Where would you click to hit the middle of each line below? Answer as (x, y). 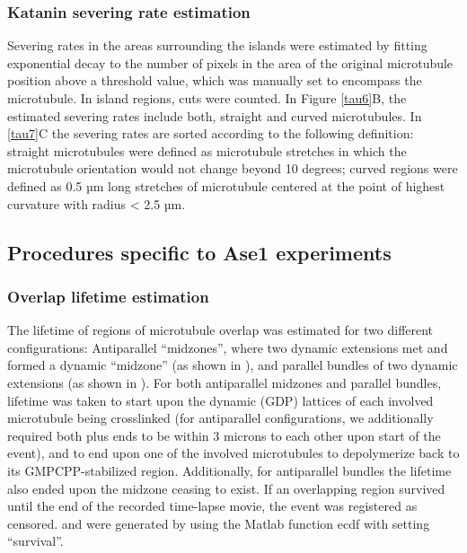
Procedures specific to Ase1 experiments (199, 252)
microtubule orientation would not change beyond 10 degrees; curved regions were (233, 168)
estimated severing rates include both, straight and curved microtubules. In (215, 115)
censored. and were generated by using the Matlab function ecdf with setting (219, 523)
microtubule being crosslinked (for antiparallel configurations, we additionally (220, 418)
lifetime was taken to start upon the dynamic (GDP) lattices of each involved (220, 400)
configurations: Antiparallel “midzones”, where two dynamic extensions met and (228, 347)
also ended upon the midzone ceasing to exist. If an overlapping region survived (226, 488)
